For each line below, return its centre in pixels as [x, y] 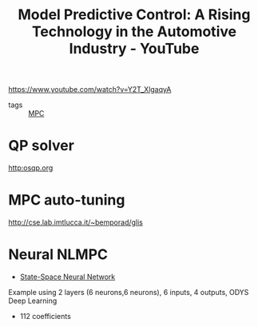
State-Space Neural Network [67, 277]
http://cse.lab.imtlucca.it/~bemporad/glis [76, 222]
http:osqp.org [31, 168]
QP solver [41, 146]
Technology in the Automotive [134, 32]
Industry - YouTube [134, 49]
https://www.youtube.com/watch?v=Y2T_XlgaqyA [90, 90]
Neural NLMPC [58, 255]
